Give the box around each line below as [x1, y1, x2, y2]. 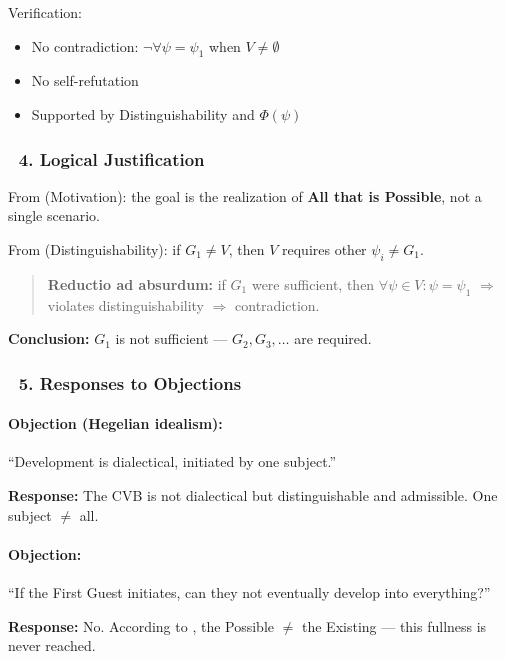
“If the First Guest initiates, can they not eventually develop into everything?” [8, 581, 491, 602]
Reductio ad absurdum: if [47, 273, 226, 294]
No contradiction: [31, 35, 139, 56]
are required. [294, 328, 372, 349]
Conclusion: [8, 328, 90, 349]
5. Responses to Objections [18, 370, 242, 395]
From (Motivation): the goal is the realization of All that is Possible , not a [8, 185, 482, 206]
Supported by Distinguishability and [31, 103, 255, 124]
